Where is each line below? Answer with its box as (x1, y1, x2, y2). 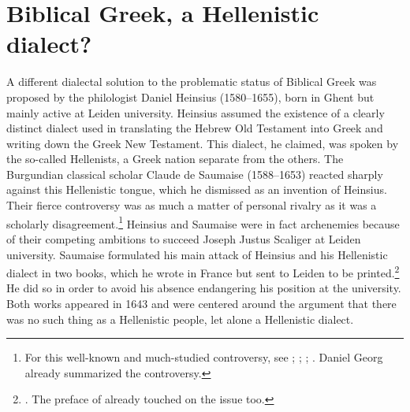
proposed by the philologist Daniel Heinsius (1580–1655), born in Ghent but (6, 88, 375, 105)
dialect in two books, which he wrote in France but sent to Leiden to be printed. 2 (6, 262, 400, 280)
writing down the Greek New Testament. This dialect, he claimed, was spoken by (6, 135, 399, 151)
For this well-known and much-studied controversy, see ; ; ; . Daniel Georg (24, 349, 383, 366)
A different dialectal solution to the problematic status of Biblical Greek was (6, 73, 377, 90)
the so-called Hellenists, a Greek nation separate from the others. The (6, 150, 344, 167)
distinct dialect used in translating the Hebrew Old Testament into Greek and (6, 120, 383, 136)
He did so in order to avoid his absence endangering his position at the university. (6, 280, 401, 296)
